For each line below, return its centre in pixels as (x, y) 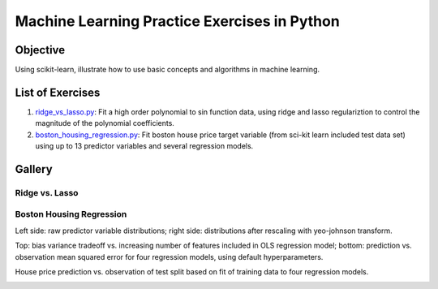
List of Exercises (58, 92)
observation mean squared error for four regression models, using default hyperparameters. (169, 257)
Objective (40, 50)
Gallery (34, 169)
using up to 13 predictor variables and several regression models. (144, 146)
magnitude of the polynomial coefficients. (105, 123)
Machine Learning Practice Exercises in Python (177, 21)
